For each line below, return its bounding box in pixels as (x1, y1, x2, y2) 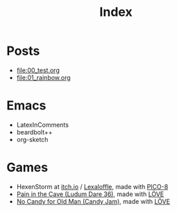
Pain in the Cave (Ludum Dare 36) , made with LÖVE (16, 190, 165, 198)
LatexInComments (16, 121, 69, 129)
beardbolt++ (16, 127, 53, 136)
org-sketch (16, 135, 49, 143)
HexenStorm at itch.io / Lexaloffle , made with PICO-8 (16, 182, 169, 191)
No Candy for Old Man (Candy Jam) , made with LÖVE (16, 197, 171, 205)
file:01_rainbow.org (16, 73, 71, 82)
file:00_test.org (16, 66, 60, 74)
